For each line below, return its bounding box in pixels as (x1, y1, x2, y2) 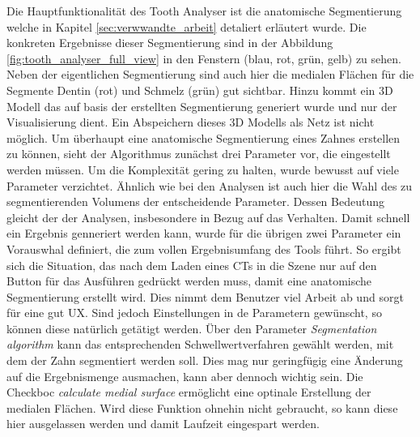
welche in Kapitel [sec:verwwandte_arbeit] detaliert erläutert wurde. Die (6, 18, 367, 35)
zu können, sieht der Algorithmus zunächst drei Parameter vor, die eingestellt (6, 145, 391, 162)
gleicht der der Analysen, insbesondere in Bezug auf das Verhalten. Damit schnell (6, 208, 410, 225)
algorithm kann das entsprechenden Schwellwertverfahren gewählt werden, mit (6, 336, 394, 353)
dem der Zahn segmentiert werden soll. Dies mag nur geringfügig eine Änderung (6, 352, 403, 369)
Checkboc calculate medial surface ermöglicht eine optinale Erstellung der (6, 383, 371, 401)
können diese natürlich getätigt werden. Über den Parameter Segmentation (6, 319, 377, 336)
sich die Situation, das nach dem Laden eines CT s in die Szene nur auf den (6, 256, 377, 273)
